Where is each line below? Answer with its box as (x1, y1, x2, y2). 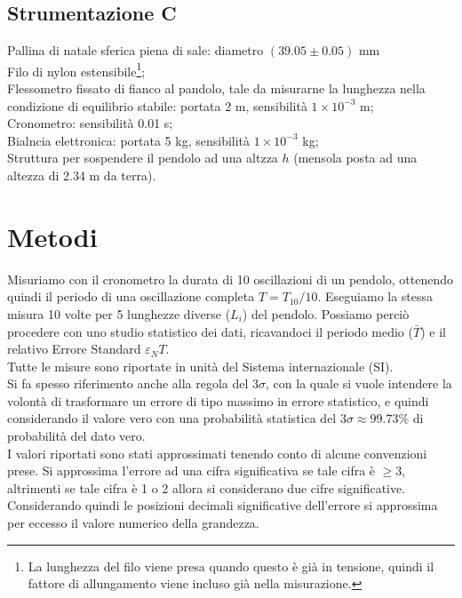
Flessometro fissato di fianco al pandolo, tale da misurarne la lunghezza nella (7, 79, 426, 98)
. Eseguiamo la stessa (317, 287, 434, 306)
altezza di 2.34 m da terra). (7, 166, 156, 185)
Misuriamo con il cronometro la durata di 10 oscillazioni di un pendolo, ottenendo (7, 269, 454, 288)
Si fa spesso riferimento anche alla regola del (7, 374, 249, 393)
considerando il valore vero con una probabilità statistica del (7, 409, 337, 427)
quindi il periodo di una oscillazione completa (7, 287, 255, 306)
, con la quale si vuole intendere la (266, 374, 452, 393)
